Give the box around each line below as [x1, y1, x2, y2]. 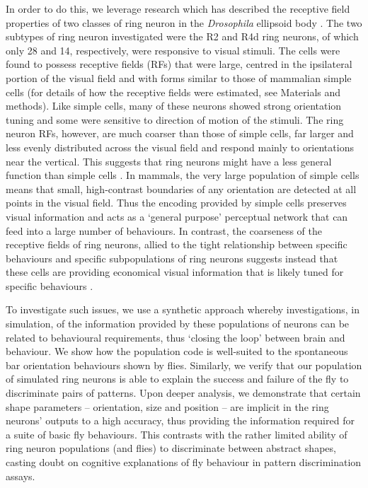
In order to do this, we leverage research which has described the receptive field [6, 1, 350, 16]
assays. [6, 468, 35, 483]
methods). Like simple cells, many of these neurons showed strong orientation [6, 98, 342, 113]
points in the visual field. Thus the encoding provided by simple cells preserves [6, 195, 347, 210]
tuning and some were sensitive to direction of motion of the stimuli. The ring [6, 112, 344, 127]
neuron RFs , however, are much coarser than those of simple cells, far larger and [6, 126, 354, 141]
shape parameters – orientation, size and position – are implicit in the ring [6, 399, 329, 414]
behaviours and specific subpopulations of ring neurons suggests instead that [6, 250, 338, 265]
